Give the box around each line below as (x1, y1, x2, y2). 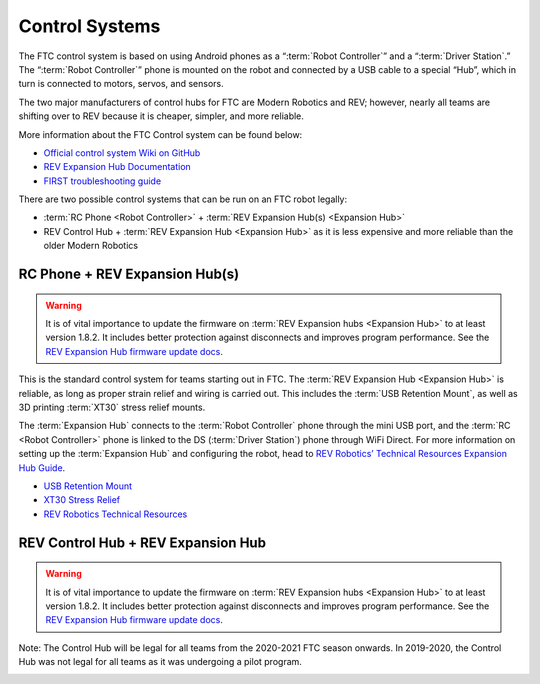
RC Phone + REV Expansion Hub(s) (18, 266, 240, 283)
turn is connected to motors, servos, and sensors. (18, 78, 224, 90)
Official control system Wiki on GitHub (43, 146, 201, 159)
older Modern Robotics (43, 240, 139, 252)
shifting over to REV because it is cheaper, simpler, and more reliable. (18, 110, 305, 122)
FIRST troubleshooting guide (43, 175, 162, 187)
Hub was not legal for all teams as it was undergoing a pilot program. (18, 656, 302, 668)
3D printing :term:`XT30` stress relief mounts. (18, 401, 206, 413)
